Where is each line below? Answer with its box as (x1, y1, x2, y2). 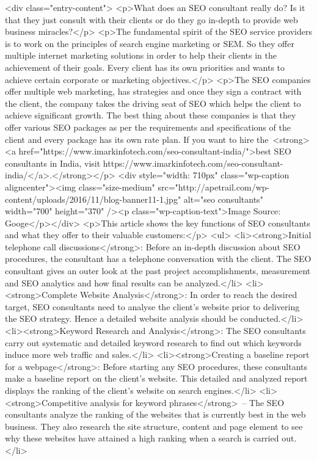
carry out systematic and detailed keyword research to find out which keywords (5, 336, 302, 349)
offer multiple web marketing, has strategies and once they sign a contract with (5, 85, 302, 98)
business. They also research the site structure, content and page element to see (5, 419, 303, 432)
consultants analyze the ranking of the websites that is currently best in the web (5, 408, 306, 421)
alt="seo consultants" (183, 192, 263, 205)
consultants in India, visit (5, 156, 101, 169)
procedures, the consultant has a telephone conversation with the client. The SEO (5, 252, 312, 265)
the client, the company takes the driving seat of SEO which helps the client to (5, 96, 301, 109)
